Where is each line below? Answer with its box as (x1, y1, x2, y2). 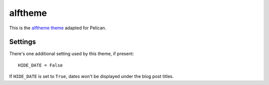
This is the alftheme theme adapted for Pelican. (9, 25, 107, 31)
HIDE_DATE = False (18, 62, 63, 68)
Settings (9, 38, 36, 46)
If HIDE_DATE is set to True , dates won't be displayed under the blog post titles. (9, 74, 174, 80)
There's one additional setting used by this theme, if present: (9, 51, 134, 57)
